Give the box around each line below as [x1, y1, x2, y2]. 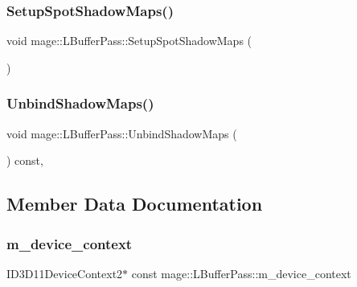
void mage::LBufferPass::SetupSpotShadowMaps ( [6, 32, 252, 49]
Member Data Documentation [6, 191, 263, 216]
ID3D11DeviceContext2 [6, 264, 123, 281]
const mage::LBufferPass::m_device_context [131, 264, 351, 281]
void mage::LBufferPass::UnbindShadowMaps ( [6, 125, 237, 141]
